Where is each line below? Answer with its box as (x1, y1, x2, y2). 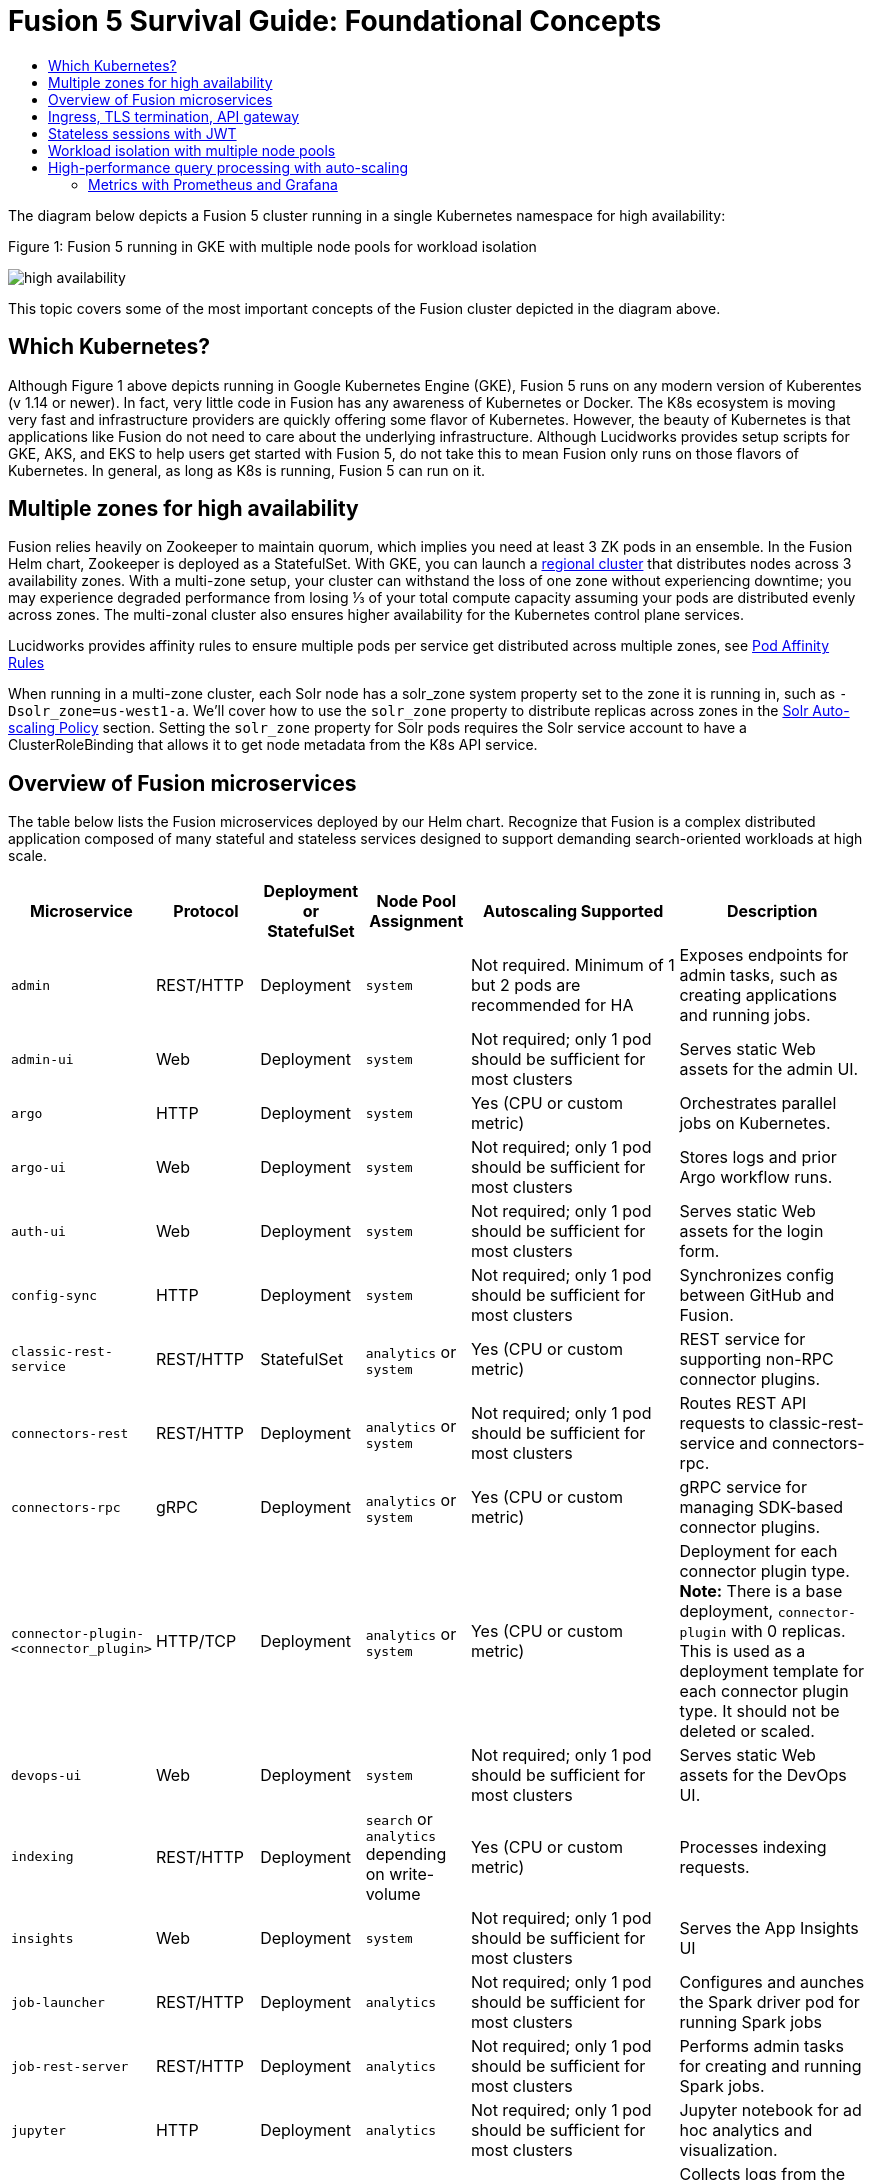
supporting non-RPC (679, 1349, 834, 1370)
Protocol (173, 901, 239, 922)
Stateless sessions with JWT (48, 124, 237, 142)
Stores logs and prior (679, 1147, 837, 1168)
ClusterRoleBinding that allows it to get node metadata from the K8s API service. (8, 736, 538, 754)
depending (365, 1844, 447, 1865)
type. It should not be (679, 1701, 840, 1722)
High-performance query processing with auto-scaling (48, 158, 408, 176)
